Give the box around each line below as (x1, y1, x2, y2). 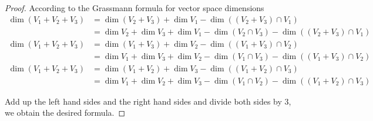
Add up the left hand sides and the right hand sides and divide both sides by (5, 95, 282, 107)
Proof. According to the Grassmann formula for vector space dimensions (5, 2, 264, 13)
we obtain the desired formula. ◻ (5, 106, 126, 119)
